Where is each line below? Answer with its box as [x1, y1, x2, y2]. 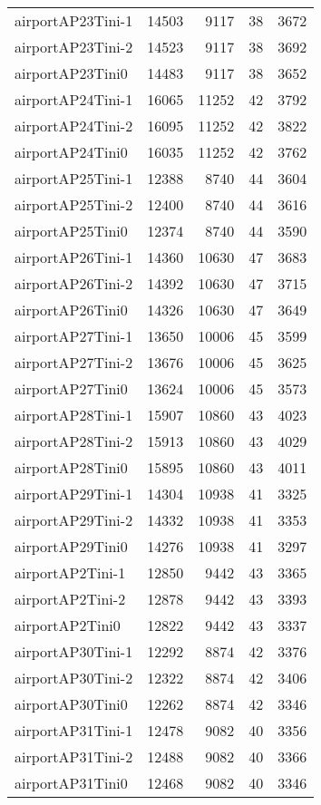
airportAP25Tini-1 [15, 168, 133, 189]
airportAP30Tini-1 [15, 641, 133, 662]
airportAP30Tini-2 [15, 667, 133, 688]
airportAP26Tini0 [15, 299, 128, 320]
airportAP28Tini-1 [15, 404, 133, 425]
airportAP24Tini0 [15, 141, 128, 162]
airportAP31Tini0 [15, 772, 128, 793]
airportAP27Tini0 [15, 378, 128, 399]
